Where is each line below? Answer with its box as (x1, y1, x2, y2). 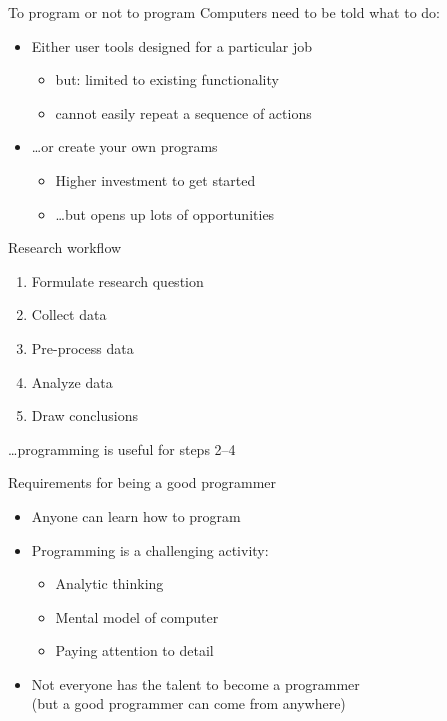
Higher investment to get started (55, 169, 256, 190)
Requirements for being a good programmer (8, 472, 277, 493)
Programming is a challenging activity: (31, 539, 269, 560)
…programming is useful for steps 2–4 (8, 438, 236, 459)
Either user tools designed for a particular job (31, 35, 313, 56)
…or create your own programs (31, 136, 218, 157)
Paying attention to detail (55, 640, 214, 661)
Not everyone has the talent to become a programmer (31, 673, 360, 694)
